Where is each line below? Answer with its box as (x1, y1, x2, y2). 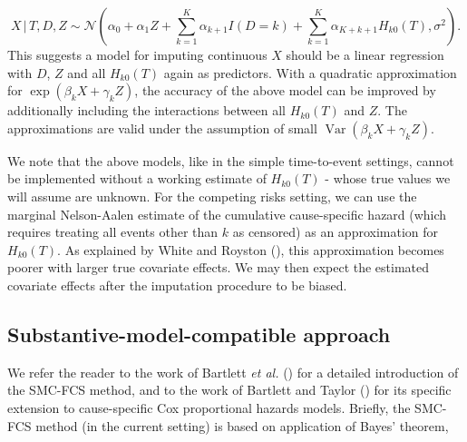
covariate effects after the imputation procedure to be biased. (7, 275, 347, 294)
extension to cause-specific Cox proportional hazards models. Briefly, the (7, 398, 411, 417)
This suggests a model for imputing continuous (7, 45, 268, 64)
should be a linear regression (286, 45, 444, 64)
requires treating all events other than (7, 222, 219, 241)
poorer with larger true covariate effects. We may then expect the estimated (7, 258, 430, 277)
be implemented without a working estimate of (7, 169, 267, 188)
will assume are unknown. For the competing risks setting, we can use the (7, 186, 417, 205)
